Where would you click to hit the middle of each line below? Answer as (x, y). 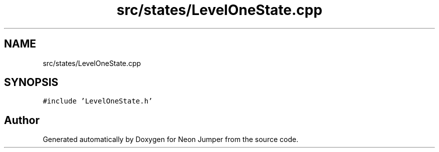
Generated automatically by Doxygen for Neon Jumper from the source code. (171, 139)
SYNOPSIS (31, 82)
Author (22, 120)
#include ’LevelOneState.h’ (98, 101)
